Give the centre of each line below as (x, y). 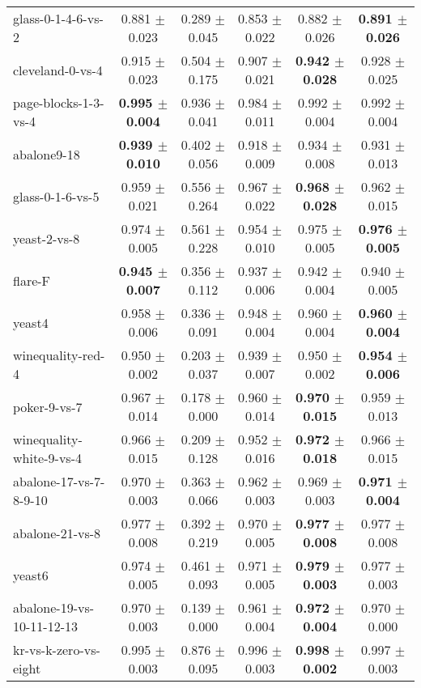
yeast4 (31, 322)
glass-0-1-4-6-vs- (58, 18)
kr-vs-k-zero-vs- (57, 650)
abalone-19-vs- (54, 607)
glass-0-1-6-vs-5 (56, 196)
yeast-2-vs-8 (47, 238)
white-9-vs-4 (47, 458)
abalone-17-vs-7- (59, 481)
